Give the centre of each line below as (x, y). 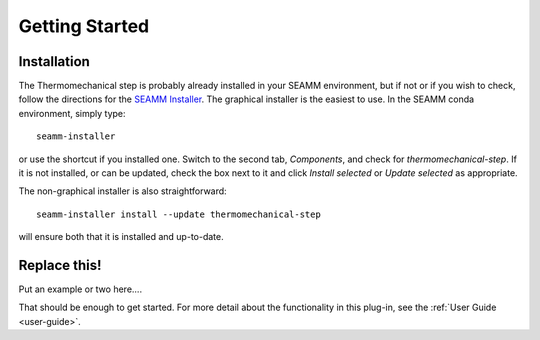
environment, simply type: (72, 113)
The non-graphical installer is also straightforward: (122, 191)
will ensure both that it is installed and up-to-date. (121, 237)
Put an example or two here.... (80, 289)
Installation (54, 61)
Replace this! (60, 265)
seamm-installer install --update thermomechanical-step (179, 214)
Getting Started (84, 26)
